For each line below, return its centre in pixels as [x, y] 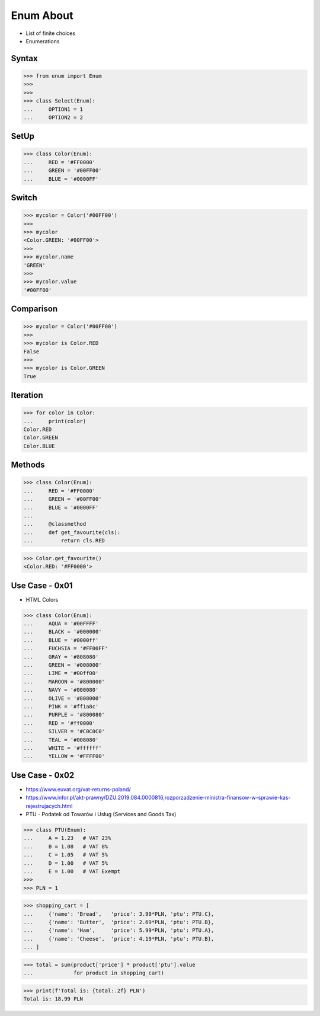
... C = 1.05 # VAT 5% [66, 855]
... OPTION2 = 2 [53, 117]
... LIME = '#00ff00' [61, 673]
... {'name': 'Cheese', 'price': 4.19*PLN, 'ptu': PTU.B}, [119, 939]
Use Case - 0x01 [42, 585]
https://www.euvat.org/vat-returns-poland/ [78, 789]
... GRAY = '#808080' [61, 657]
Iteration [27, 395]
